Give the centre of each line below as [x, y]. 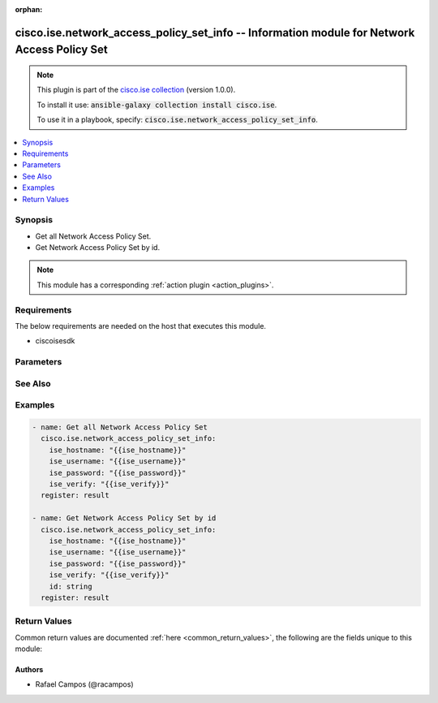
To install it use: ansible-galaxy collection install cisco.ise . [157, 105]
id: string [71, 586]
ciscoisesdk [55, 341]
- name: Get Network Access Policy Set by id [124, 518]
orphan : [29, 9]
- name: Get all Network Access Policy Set [120, 427]
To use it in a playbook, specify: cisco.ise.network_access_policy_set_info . [177, 120]
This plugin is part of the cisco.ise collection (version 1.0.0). [136, 90]
